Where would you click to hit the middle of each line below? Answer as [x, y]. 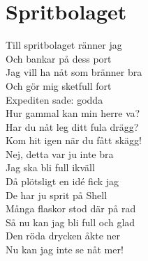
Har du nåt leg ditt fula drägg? [72, 126]
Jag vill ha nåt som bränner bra [74, 72]
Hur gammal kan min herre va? [73, 113]
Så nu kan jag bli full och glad [71, 222]
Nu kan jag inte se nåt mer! [65, 250]
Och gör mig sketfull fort [59, 85]
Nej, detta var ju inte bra [60, 153]
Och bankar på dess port [59, 58]
